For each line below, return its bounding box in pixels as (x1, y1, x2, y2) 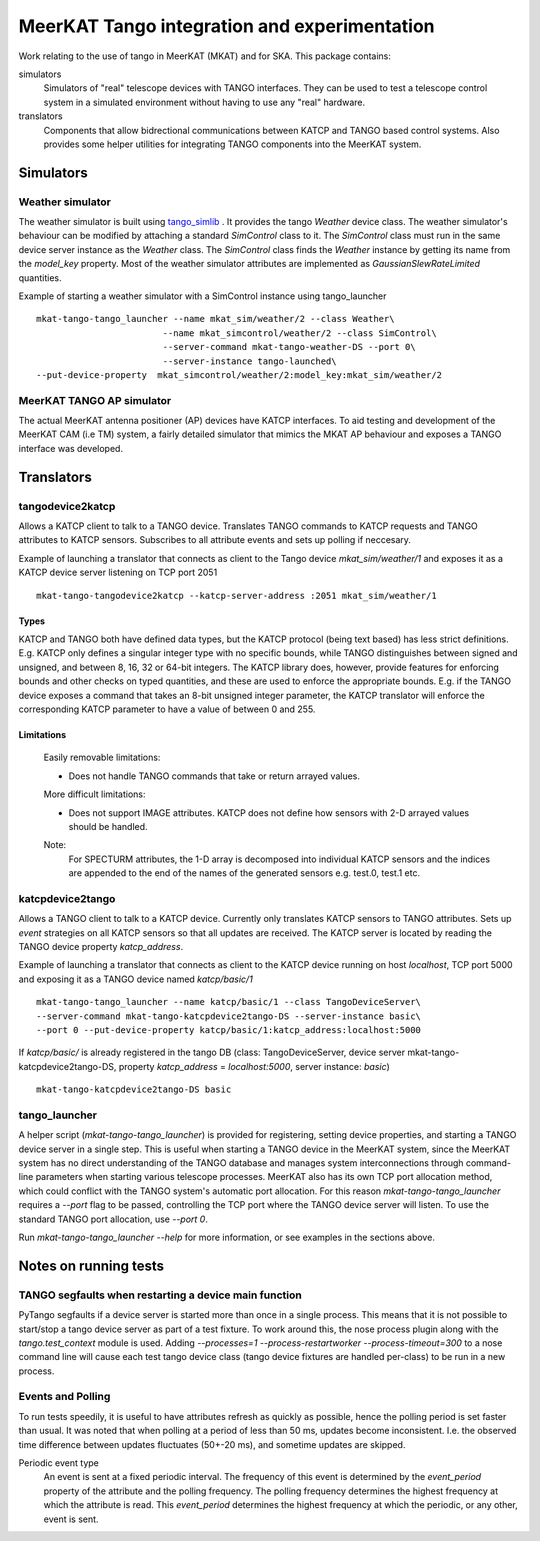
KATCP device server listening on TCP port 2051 (18, 566, 218, 579)
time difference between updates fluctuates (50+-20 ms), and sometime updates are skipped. (18, 1438, 406, 1450)
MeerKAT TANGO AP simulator (18, 393, 172, 407)
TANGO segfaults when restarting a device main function (18, 1288, 302, 1302)
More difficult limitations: (43, 788, 146, 800)
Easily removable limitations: (43, 751, 161, 764)
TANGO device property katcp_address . (18, 940, 184, 952)
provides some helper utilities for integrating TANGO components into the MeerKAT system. (43, 138, 422, 150)
